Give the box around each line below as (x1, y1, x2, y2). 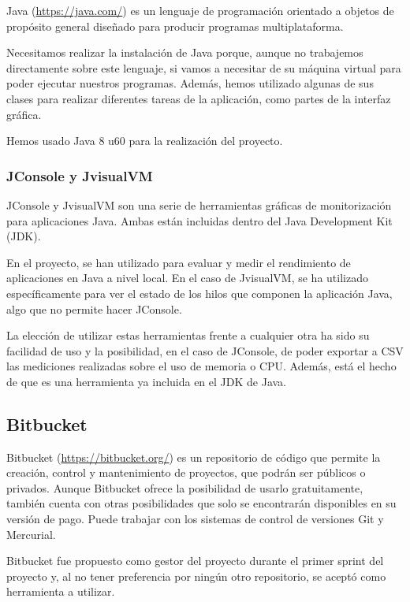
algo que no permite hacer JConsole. (6, 300, 182, 317)
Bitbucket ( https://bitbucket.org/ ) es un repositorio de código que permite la (6, 448, 381, 465)
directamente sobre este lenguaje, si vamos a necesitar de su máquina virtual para (6, 59, 401, 76)
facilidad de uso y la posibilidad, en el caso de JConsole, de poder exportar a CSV (6, 342, 404, 359)
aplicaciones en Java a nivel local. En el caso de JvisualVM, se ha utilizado (6, 269, 368, 286)
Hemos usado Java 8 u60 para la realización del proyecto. (6, 132, 283, 149)
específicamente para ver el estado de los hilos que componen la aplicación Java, (6, 284, 393, 301)
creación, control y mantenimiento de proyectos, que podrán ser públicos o (6, 464, 366, 481)
